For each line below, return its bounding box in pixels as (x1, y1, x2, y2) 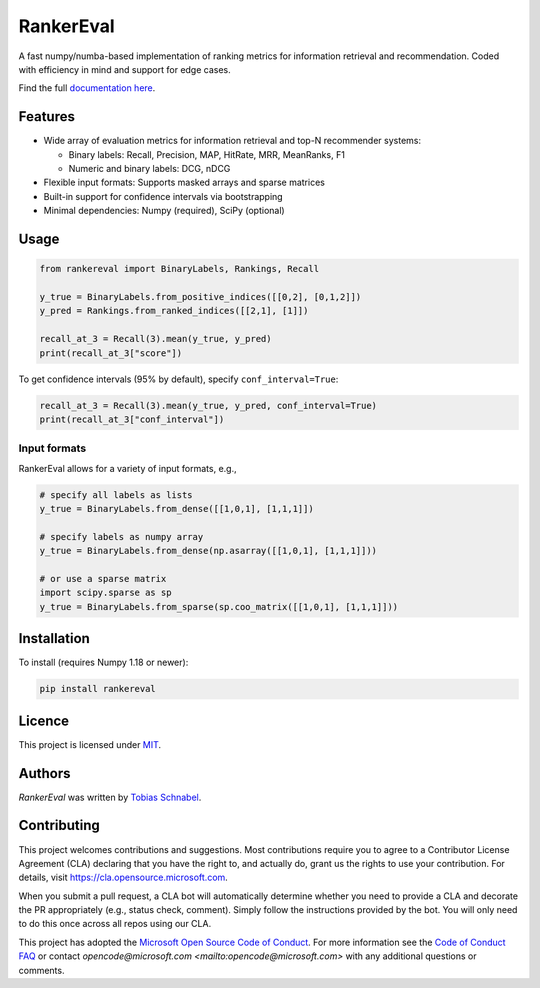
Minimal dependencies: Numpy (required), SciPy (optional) (43, 205, 285, 217)
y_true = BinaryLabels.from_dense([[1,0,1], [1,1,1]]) (39, 503, 314, 514)
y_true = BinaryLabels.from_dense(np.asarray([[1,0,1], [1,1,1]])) (39, 545, 378, 557)
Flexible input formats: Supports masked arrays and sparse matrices (43, 176, 325, 189)
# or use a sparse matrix (39, 573, 167, 584)
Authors (18, 765, 71, 782)
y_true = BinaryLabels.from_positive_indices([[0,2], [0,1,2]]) (39, 291, 362, 302)
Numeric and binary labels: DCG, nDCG (68, 163, 231, 175)
